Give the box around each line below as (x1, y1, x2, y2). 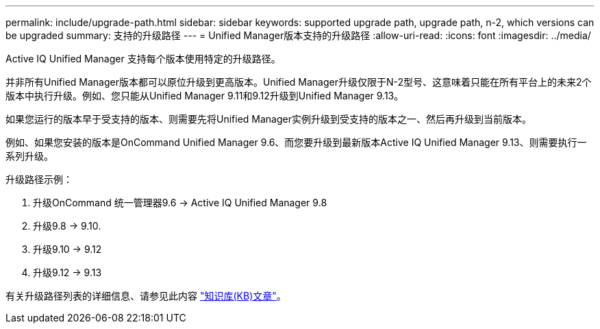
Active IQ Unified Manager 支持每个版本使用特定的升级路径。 (5, 53, 281, 64)
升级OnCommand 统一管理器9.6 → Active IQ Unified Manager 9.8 (33, 197, 327, 208)
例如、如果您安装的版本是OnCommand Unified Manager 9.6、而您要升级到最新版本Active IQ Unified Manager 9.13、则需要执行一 (5, 136, 587, 148)
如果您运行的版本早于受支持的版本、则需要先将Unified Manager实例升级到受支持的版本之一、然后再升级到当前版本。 (5, 113, 532, 125)
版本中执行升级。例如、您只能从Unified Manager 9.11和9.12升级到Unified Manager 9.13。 (5, 90, 404, 101)
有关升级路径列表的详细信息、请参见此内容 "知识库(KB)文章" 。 (5, 290, 286, 302)
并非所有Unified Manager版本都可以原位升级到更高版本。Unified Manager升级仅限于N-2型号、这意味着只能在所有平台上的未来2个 (5, 76, 592, 88)
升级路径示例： (5, 173, 73, 185)
